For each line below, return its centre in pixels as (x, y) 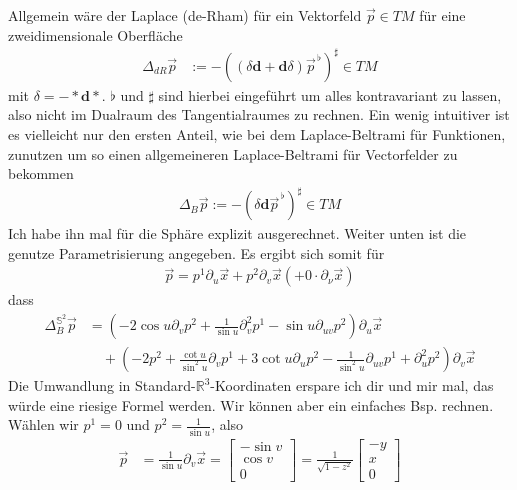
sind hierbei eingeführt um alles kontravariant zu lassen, (330, 94)
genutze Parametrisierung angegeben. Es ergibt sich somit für (196, 252)
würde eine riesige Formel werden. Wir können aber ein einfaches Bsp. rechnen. (251, 404)
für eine (442, 15)
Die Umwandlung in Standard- (102, 385)
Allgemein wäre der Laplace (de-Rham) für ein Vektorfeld (185, 15)
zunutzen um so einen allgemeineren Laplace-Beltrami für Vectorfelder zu (233, 153)
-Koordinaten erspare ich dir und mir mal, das (352, 385)
